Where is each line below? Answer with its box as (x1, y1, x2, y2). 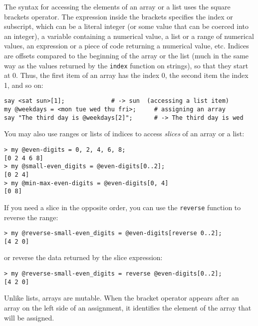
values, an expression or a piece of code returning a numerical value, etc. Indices (4, 40, 249, 51)
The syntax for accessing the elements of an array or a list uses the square (4, 1, 231, 11)
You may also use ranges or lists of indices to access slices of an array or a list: (4, 128, 245, 139)
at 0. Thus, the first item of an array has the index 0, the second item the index (4, 70, 249, 80)
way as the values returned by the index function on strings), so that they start (4, 60, 249, 70)
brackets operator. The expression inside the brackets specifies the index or (4, 11, 233, 21)
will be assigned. (4, 312, 54, 323)
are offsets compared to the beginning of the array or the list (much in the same (4, 50, 249, 60)
